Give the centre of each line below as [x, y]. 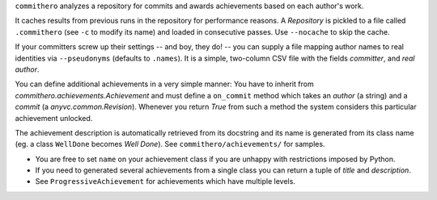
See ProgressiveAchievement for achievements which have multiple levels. [165, 181]
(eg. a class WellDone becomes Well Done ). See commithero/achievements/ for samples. [170, 144]
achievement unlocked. [54, 118]
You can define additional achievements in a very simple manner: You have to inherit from [165, 84]
